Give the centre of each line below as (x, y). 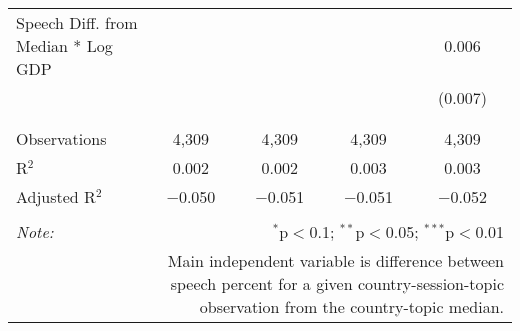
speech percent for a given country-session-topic (337, 283)
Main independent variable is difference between (335, 260)
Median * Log (64, 45)
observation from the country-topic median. (351, 306)
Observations (61, 138)
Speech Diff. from (77, 22)
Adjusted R (56, 196)
